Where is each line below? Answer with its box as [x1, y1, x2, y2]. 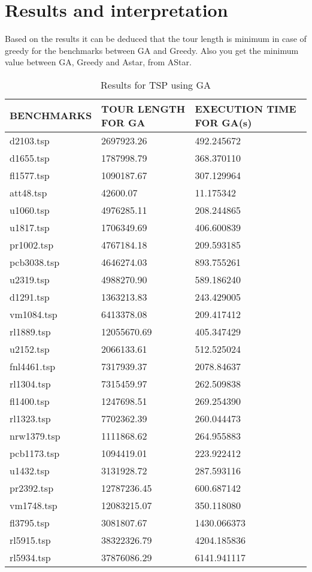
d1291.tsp [10, 289, 50, 304]
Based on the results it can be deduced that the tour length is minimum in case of [5, 32, 307, 45]
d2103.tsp [10, 133, 50, 147]
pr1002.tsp [10, 237, 54, 252]
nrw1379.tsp [10, 428, 60, 443]
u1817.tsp [10, 220, 50, 234]
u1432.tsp [10, 463, 50, 477]
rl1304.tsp [10, 376, 51, 391]
